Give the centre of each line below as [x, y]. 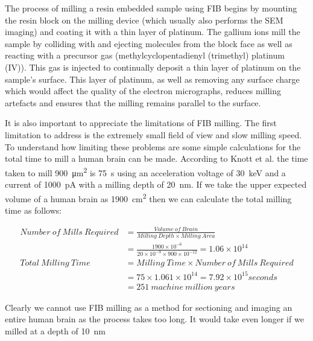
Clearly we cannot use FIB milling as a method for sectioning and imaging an [149, 307]
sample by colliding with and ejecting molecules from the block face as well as [149, 43]
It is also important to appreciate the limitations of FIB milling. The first [141, 123]
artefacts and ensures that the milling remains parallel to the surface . [133, 102]
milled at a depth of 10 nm [55, 331]
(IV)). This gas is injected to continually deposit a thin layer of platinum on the [153, 67]
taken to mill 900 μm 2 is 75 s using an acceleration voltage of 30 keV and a [145, 171]
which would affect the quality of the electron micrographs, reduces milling [143, 91]
